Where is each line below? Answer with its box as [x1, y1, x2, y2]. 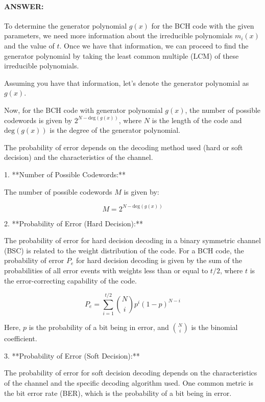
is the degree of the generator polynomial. [50, 125, 180, 135]
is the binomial [191, 322, 238, 333]
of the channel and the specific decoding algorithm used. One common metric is [4, 377, 253, 388]
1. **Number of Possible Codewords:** [4, 169, 126, 179]
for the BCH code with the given [151, 20, 254, 31]
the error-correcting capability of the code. [4, 275, 137, 286]
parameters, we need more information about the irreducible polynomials [4, 30, 233, 41]
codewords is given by [4, 114, 73, 125]
